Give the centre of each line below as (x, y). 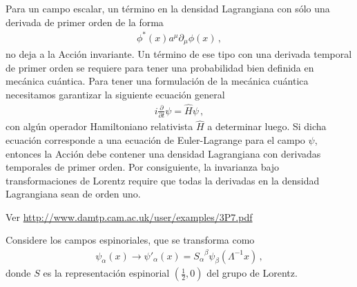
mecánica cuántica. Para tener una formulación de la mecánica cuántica (157, 81)
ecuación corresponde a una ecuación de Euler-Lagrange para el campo (155, 139)
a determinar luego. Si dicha (267, 126)
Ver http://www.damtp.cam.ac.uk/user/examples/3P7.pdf (129, 216)
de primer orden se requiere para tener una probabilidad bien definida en (160, 67)
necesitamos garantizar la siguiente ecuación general (115, 94)
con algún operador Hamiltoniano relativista (99, 126)
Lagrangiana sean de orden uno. (73, 194)
